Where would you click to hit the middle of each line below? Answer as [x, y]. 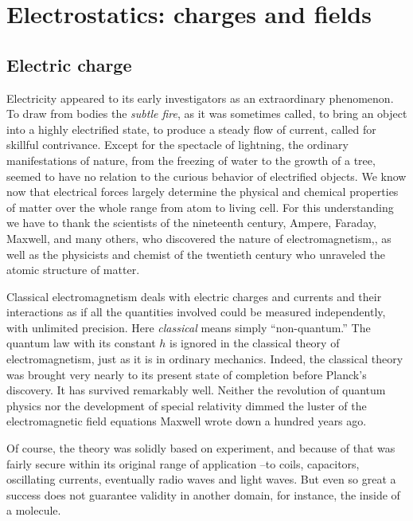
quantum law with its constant [81, 343]
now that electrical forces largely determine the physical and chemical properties [203, 192]
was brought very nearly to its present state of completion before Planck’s [187, 374]
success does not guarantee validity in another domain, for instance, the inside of [203, 494]
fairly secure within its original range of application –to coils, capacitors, [183, 463]
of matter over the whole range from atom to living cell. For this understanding [200, 207]
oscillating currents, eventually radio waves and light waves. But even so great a [201, 479]
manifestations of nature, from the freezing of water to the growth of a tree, [191, 160]
